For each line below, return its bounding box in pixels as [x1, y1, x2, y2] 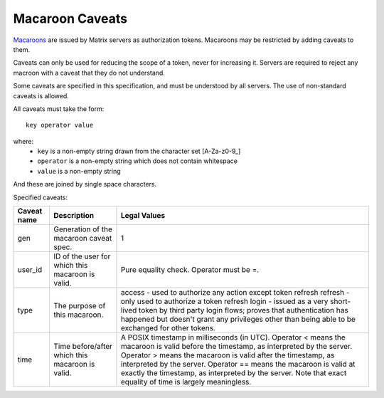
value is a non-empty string [37, 167, 121, 175]
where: [13, 137, 34, 145]
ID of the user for [53, 251, 111, 261]
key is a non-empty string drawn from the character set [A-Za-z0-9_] [37, 147, 241, 156]
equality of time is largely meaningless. [121, 377, 252, 387]
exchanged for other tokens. [121, 323, 216, 333]
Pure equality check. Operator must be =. [121, 265, 260, 275]
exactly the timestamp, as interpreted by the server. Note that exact [121, 368, 347, 378]
